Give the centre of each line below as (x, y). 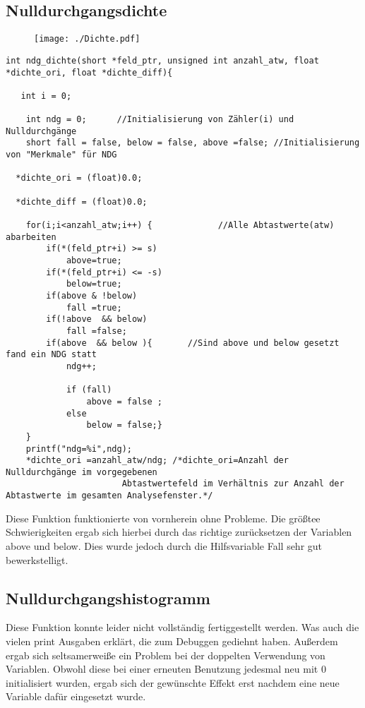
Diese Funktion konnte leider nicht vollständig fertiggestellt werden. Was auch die (182, 627)
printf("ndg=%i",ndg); (79, 449)
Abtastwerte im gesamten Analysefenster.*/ (109, 496)
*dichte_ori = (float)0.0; (79, 178)
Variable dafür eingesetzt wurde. (76, 696)
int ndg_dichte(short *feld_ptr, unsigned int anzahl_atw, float (162, 60)
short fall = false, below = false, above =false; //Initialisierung (193, 143)
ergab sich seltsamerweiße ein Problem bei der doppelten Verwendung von (166, 655)
